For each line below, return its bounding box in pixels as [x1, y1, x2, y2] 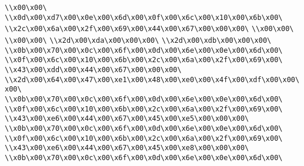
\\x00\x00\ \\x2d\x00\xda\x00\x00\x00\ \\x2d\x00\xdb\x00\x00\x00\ [5, 36, 272, 45]
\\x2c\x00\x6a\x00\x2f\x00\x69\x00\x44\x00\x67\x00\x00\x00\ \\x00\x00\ [5, 25, 294, 33]
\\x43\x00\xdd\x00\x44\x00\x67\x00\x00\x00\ [5, 65, 182, 74]
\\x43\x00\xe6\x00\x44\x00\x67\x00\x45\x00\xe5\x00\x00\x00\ [5, 114, 249, 123]
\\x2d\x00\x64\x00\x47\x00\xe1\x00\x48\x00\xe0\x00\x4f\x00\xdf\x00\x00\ [5, 75, 300, 84]
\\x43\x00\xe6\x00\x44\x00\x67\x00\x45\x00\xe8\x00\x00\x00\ [5, 144, 249, 153]
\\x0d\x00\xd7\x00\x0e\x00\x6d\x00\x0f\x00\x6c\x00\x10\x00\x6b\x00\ [5, 13, 283, 22]
